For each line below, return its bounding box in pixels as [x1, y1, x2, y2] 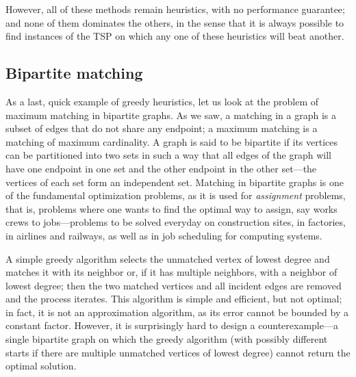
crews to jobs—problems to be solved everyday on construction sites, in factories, [5, 215, 346, 229]
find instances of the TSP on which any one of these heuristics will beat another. [5, 29, 344, 43]
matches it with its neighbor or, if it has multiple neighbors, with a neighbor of [5, 265, 338, 279]
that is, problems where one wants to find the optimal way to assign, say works [5, 201, 338, 216]
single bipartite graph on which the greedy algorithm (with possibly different [5, 332, 328, 346]
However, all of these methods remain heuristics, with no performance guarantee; [5, 2, 345, 16]
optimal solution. [5, 359, 77, 373]
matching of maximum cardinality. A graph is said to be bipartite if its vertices [5, 134, 338, 148]
